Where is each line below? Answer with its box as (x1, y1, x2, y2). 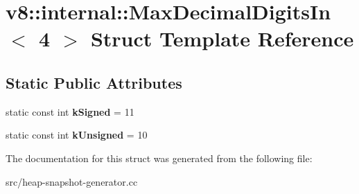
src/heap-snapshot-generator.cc (6, 174, 138, 188)
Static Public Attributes (6, 71, 182, 93)
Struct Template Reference (90, 24, 354, 53)
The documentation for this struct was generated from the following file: (6, 150, 313, 165)
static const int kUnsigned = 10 (6, 127, 148, 142)
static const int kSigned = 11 (6, 104, 134, 118)
